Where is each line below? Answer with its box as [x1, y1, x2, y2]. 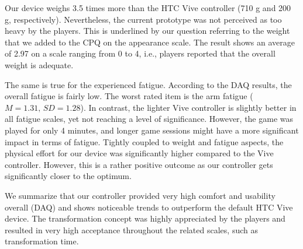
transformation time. [5, 235, 79, 247]
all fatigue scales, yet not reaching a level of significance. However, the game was [5, 113, 294, 125]
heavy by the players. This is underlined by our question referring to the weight [5, 24, 290, 37]
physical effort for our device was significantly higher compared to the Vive [5, 147, 274, 159]
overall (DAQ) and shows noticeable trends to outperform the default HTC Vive [5, 201, 293, 213]
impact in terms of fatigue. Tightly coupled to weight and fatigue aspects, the [5, 135, 284, 148]
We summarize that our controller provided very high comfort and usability [5, 189, 276, 201]
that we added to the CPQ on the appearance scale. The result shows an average [5, 36, 295, 48]
